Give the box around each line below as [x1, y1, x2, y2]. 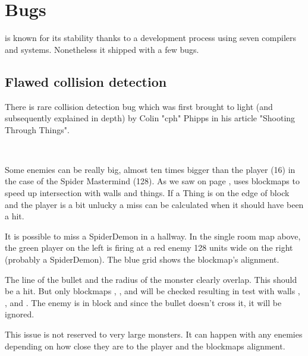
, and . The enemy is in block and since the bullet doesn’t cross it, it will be [5, 296, 282, 308]
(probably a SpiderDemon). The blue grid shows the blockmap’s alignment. [5, 253, 279, 266]
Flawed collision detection [5, 72, 167, 90]
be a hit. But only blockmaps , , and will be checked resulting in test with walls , [5, 285, 300, 297]
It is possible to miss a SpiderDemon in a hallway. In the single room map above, [5, 229, 301, 242]
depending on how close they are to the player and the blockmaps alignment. [5, 339, 285, 352]
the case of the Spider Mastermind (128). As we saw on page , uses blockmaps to [5, 175, 300, 187]
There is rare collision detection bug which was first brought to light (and [5, 100, 273, 112]
